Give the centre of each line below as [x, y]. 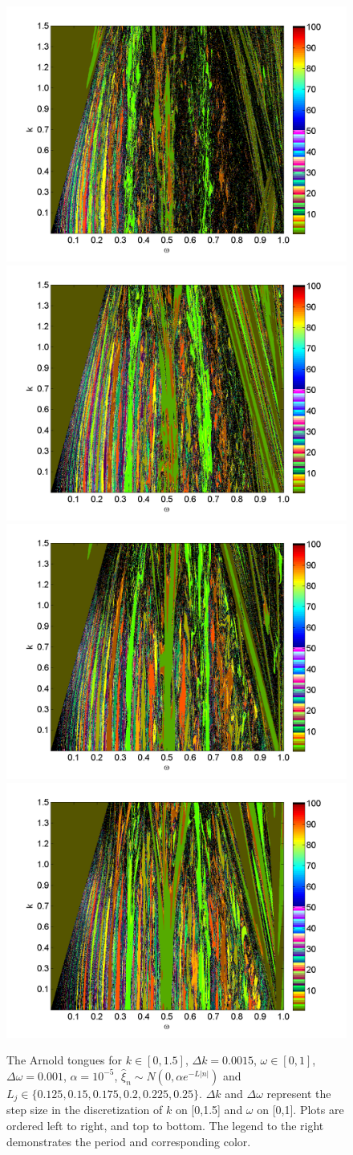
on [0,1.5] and [209, 1110]
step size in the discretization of [85, 1110]
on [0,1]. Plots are [300, 1110]
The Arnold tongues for [65, 1060]
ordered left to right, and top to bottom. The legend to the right [165, 1126]
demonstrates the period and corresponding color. [129, 1141]
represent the [299, 1093]
